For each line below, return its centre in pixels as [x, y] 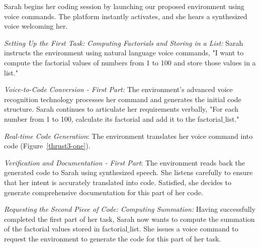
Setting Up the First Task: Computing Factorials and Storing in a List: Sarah [124, 43]
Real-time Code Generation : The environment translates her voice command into [128, 136]
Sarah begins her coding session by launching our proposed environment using [124, 6]
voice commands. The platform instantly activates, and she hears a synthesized [126, 16]
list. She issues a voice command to [184, 229]
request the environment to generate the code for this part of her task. [113, 238]
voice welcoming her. [36, 26]
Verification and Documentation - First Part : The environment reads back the [124, 162]
